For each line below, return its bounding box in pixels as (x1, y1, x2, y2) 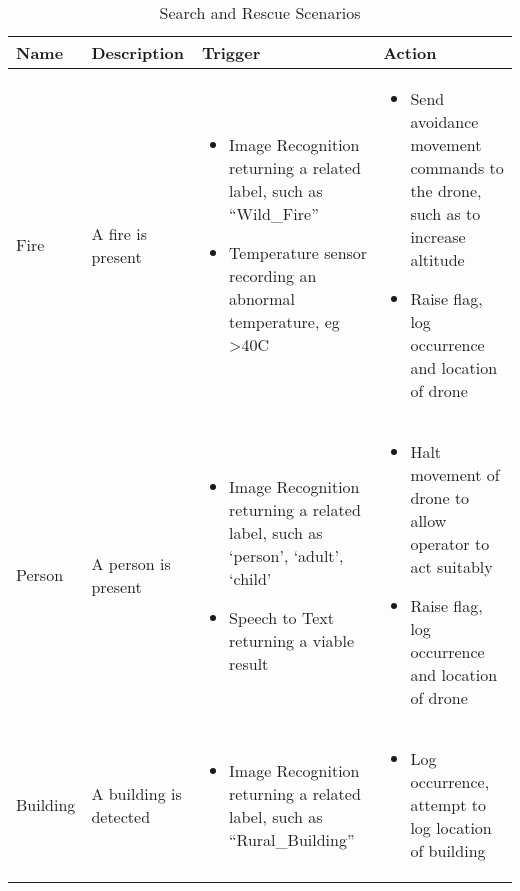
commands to (410, 156, 504, 179)
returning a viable (229, 628, 355, 652)
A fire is (91, 221, 148, 245)
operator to (410, 532, 490, 555)
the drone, (410, 179, 482, 202)
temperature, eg (229, 310, 340, 333)
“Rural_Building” (229, 827, 355, 851)
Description (91, 41, 184, 64)
